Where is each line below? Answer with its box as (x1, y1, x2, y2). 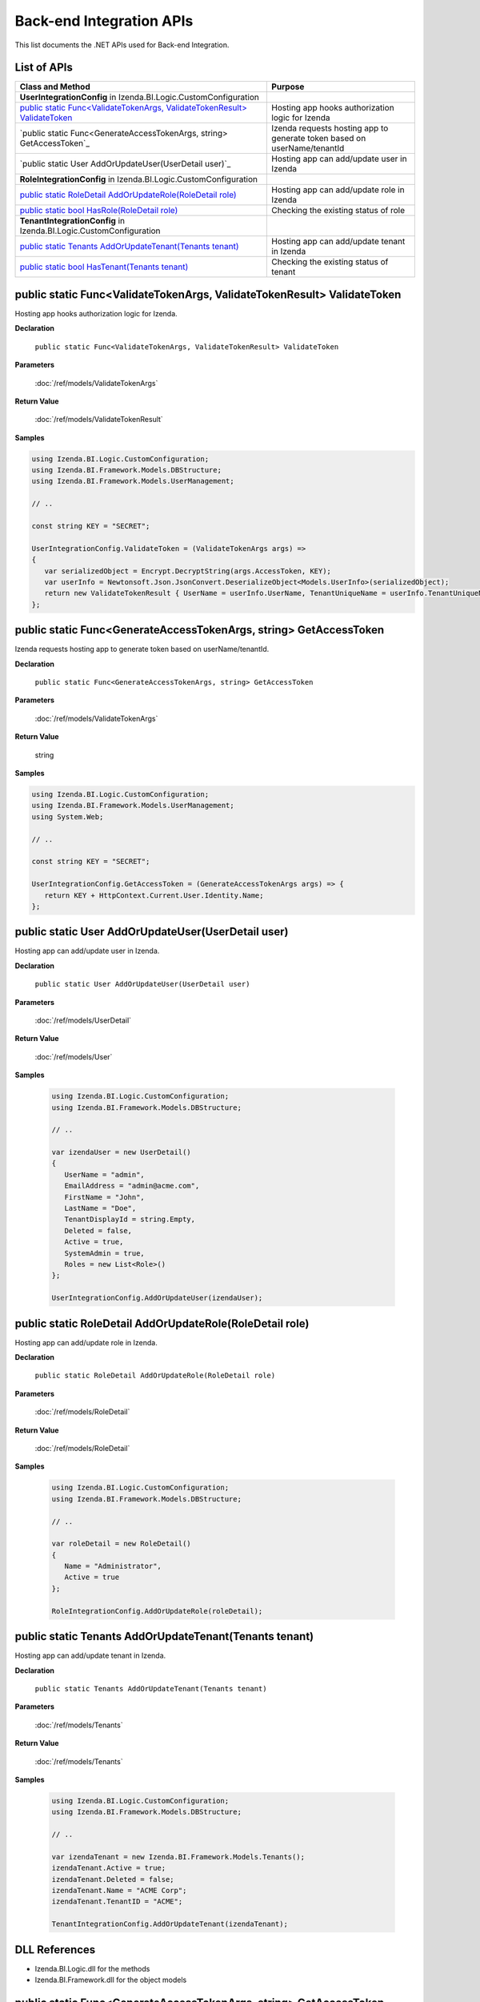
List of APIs (14, 61, 74, 74)
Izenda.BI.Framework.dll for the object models (34, 1975, 187, 1985)
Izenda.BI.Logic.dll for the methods (34, 1964, 150, 1973)
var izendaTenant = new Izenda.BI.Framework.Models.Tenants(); (51, 1852, 306, 1861)
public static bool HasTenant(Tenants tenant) (19, 261, 189, 272)
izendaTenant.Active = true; (51, 1863, 166, 1873)
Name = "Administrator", (64, 1562, 162, 1571)
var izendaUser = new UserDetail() (51, 1148, 191, 1157)
